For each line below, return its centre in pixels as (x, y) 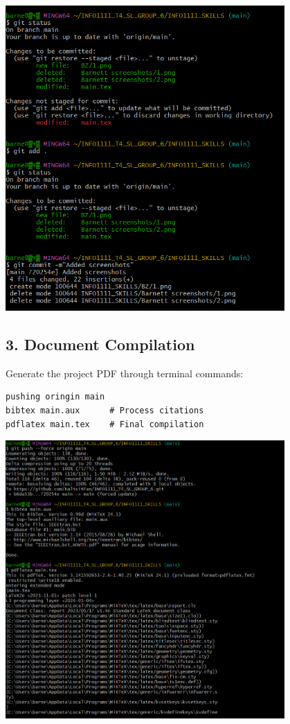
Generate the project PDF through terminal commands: (125, 373)
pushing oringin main (55, 397)
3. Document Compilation (100, 344)
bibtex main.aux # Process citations (105, 411)
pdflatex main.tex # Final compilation (105, 424)
